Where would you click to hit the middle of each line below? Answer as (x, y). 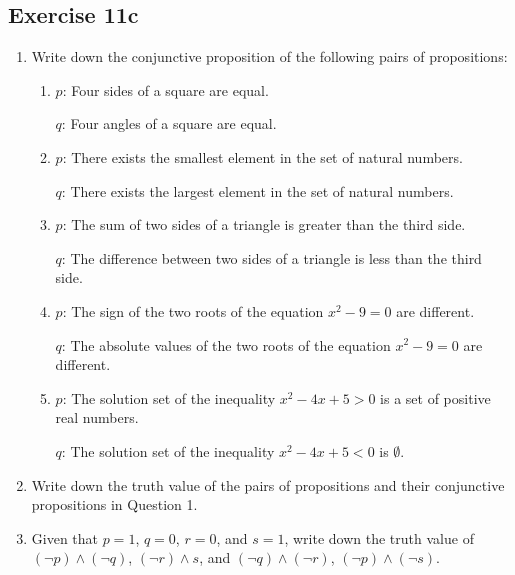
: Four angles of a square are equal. (169, 123)
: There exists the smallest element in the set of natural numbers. (262, 156)
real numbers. (97, 417)
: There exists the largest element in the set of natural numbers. (257, 190)
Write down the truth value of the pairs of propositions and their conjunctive (268, 484)
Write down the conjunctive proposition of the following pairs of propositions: (269, 56)
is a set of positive (435, 397)
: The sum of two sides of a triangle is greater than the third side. (264, 224)
